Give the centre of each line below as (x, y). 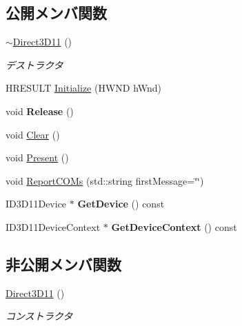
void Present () (37, 157)
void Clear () (33, 134)
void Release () (40, 111)
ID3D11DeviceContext (53, 226)
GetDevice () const (121, 204)
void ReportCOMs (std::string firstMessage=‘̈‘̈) (105, 180)
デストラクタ (34, 64)
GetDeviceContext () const (174, 226)
